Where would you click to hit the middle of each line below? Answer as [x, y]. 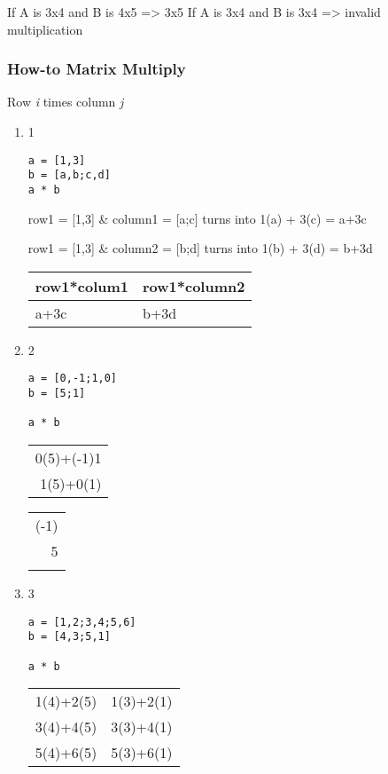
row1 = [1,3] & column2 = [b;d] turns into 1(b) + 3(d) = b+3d [200, 248]
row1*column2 [194, 286]
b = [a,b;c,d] [69, 175]
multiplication [45, 29]
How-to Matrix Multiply [97, 69]
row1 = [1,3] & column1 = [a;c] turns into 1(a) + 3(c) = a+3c [197, 218]
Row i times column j [66, 102]
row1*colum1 [81, 286]
